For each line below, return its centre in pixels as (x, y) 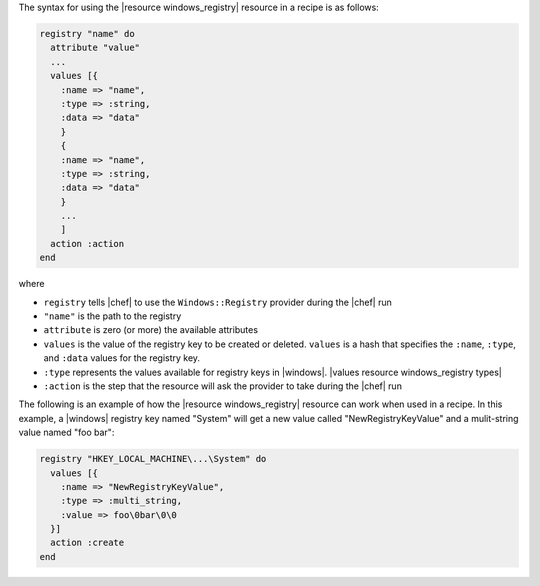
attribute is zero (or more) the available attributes (151, 330)
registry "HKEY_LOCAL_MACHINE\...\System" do (153, 459)
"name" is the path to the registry (112, 316)
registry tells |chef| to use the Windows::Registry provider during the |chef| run (217, 302)
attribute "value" (95, 48)
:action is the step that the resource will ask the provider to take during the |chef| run (222, 386)
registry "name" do (87, 33)
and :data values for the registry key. (121, 358)
